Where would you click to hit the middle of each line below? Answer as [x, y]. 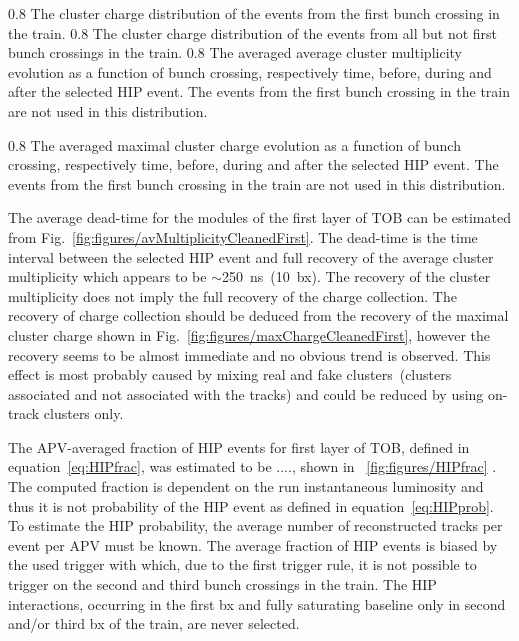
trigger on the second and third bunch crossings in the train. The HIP [222, 584]
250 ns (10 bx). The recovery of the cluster [356, 276]
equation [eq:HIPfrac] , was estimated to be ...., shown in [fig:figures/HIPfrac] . [252, 466]
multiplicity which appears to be [107, 276]
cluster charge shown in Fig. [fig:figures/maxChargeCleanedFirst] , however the [249, 334]
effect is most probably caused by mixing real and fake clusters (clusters [230, 374]
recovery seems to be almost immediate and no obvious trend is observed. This [249, 354]
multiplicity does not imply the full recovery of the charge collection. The [232, 295]
